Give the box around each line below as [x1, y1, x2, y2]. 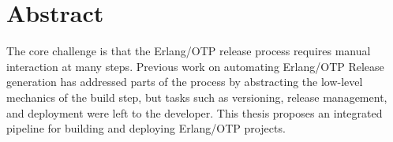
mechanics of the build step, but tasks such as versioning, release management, [6, 88, 387, 105]
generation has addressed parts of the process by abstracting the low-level [6, 73, 363, 90]
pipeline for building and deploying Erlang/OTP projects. [6, 120, 286, 136]
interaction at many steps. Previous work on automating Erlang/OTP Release [6, 58, 384, 74]
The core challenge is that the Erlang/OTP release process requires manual [6, 43, 371, 59]
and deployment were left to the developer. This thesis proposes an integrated [6, 104, 383, 121]
